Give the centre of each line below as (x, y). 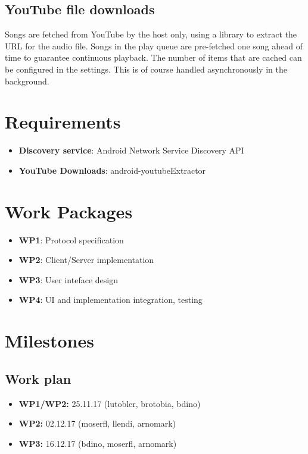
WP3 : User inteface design (68, 279)
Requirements (63, 122)
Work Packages (69, 211)
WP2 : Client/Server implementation (86, 260)
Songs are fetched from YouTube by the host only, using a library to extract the (151, 34)
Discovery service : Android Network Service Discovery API (131, 150)
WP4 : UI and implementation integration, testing (111, 300)
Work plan (38, 378)
